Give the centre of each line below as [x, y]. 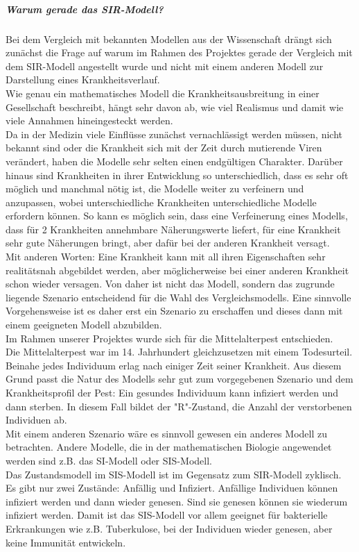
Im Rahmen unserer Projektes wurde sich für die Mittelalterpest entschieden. [169, 338]
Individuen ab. [36, 420]
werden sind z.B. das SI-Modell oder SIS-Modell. [109, 460]
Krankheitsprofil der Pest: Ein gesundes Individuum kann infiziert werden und [172, 392]
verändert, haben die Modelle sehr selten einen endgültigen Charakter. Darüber [174, 161]
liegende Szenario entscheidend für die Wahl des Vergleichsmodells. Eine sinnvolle [178, 297]
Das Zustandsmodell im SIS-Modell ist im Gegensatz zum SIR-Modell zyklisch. [174, 474]
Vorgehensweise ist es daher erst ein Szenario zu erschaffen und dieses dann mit [174, 311]
